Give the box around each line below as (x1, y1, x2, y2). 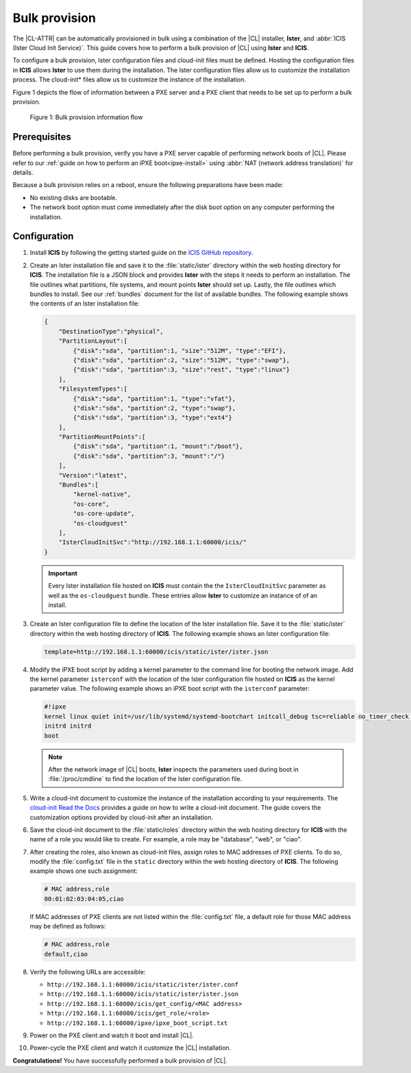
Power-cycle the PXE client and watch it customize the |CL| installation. (29, 1044, 232, 1052)
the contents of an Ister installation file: (29, 299, 140, 308)
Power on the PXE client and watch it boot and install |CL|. (29, 1031, 195, 1039)
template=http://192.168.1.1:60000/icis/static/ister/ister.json (44, 647, 269, 656)
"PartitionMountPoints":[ (58, 433, 146, 441)
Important (48, 569, 78, 577)
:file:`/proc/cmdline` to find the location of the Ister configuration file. (48, 775, 242, 783)
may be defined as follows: (29, 922, 106, 930)
